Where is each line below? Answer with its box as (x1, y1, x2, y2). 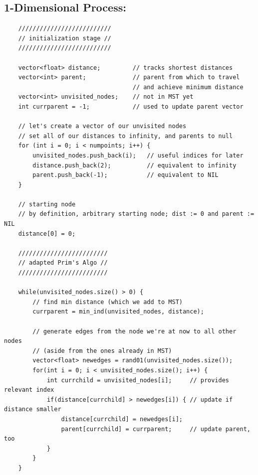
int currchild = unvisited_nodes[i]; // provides (46, 376, 230, 384)
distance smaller (4, 406, 61, 413)
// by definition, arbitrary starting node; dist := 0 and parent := (18, 210, 255, 218)
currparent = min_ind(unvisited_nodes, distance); (32, 308, 204, 316)
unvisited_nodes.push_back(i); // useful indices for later (32, 152, 244, 159)
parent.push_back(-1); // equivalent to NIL (32, 171, 219, 179)
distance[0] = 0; (18, 230, 76, 237)
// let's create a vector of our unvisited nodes (18, 123, 187, 130)
